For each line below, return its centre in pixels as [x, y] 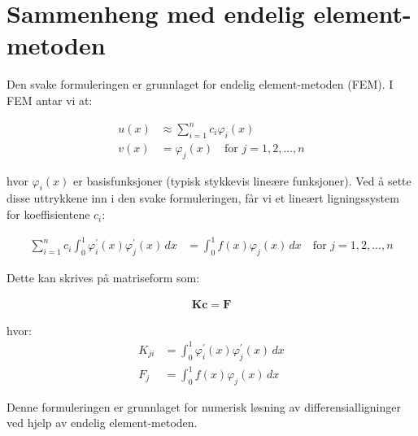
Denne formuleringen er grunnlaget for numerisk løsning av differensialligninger [204, 406]
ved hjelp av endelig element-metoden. [102, 423]
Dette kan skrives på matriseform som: [103, 277]
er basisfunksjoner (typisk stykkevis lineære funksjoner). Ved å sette [242, 180]
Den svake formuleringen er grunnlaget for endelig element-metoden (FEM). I [200, 84]
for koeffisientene [48, 214]
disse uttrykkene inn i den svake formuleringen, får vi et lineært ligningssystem [203, 198]
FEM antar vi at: [50, 100]
